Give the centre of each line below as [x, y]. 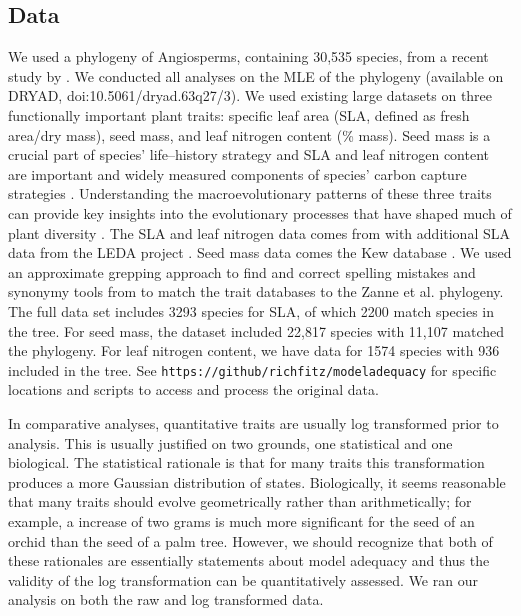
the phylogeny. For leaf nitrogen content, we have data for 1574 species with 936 [254, 350]
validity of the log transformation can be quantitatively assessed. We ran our [243, 579]
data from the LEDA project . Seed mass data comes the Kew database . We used [260, 252]
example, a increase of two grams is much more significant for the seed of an [241, 520]
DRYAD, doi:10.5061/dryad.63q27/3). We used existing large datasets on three [250, 95]
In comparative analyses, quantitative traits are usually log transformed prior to [253, 422]
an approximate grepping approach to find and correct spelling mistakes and [242, 271]
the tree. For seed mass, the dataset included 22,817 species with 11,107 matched [256, 330]
